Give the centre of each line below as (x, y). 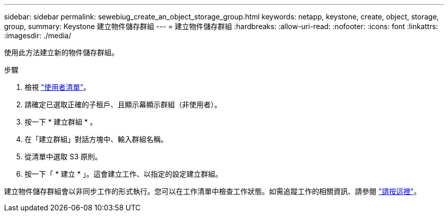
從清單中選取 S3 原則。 (63, 157)
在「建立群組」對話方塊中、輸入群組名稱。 (96, 139)
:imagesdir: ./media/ (38, 35)
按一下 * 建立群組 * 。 (61, 122)
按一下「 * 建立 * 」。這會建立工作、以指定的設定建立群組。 (124, 174)
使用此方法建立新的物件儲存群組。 (61, 52)
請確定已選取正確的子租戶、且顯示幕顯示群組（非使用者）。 (123, 104)
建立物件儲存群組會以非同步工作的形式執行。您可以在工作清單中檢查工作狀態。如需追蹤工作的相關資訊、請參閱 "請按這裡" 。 (212, 191)
